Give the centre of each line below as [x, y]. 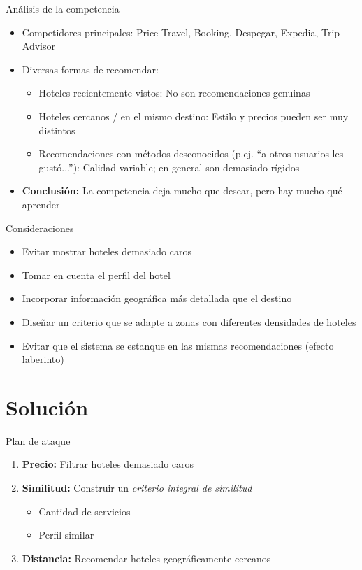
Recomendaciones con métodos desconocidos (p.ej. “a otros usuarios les [191, 154]
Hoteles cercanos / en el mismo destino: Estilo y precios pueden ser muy [194, 116]
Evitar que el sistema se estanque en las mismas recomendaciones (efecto [178, 345]
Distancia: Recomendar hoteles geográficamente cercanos [146, 558]
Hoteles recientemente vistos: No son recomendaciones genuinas [174, 93]
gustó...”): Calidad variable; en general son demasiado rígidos [169, 167]
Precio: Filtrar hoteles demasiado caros [108, 464]
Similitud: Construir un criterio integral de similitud [137, 487]
